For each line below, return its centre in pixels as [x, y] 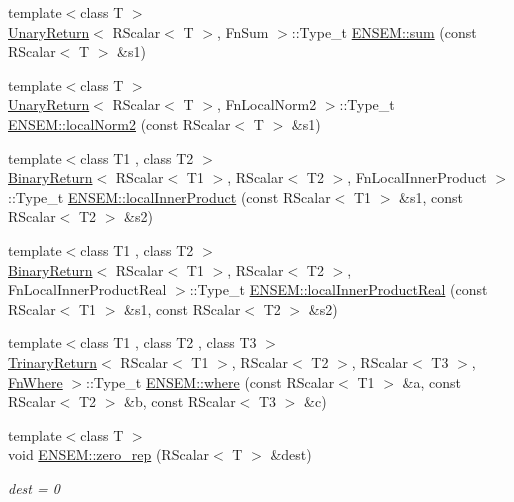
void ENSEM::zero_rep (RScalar [109, 454]
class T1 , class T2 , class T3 [168, 342]
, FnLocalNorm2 [266, 104]
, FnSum [242, 31]
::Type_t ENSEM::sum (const [384, 31]
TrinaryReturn [53, 361]
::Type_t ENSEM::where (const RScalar [210, 381]
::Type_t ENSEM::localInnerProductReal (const [338, 289]
